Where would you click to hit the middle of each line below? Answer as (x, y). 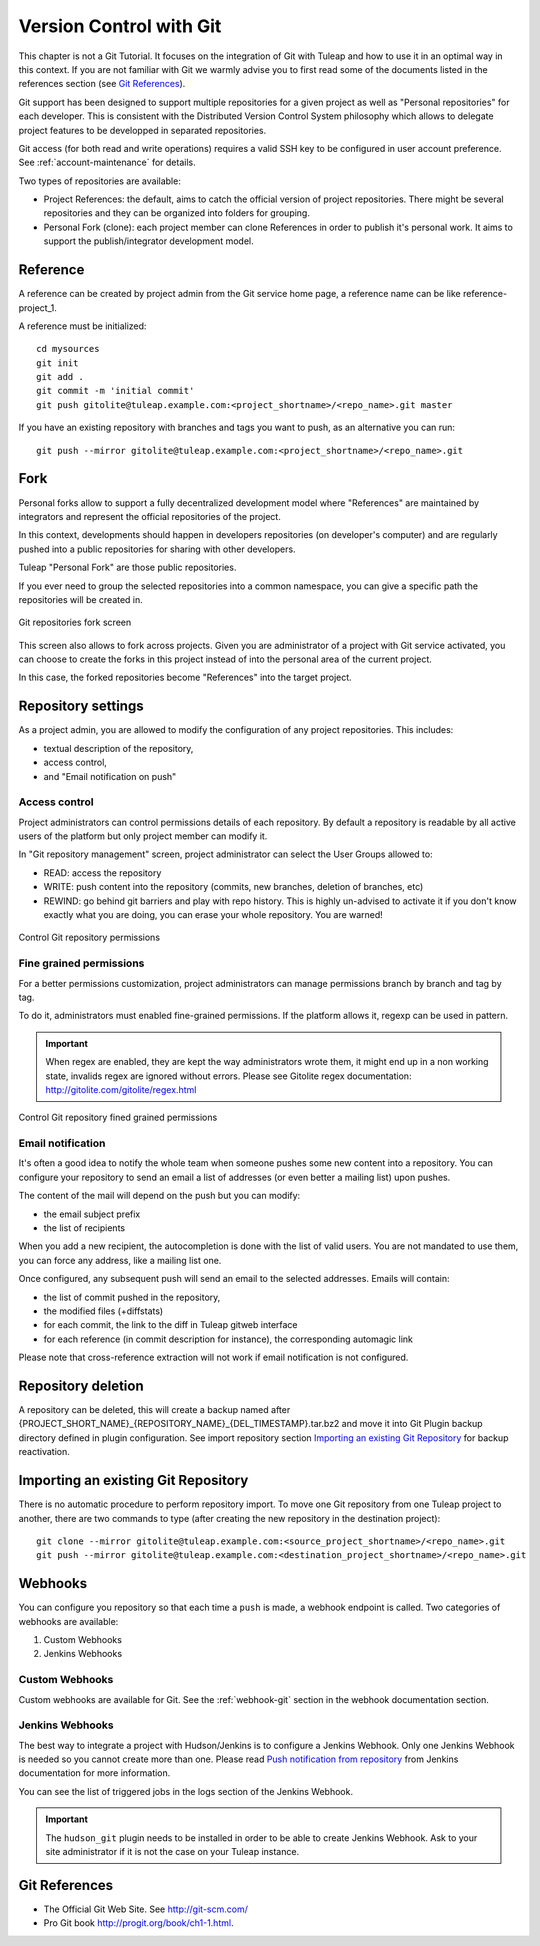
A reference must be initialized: (82, 326)
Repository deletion (81, 1385)
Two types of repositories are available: (100, 181)
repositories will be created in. (81, 599)
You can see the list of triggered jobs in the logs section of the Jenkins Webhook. (186, 1791)
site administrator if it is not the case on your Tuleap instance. (172, 1851)
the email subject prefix (92, 1214)
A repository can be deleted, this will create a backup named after (154, 1410)
